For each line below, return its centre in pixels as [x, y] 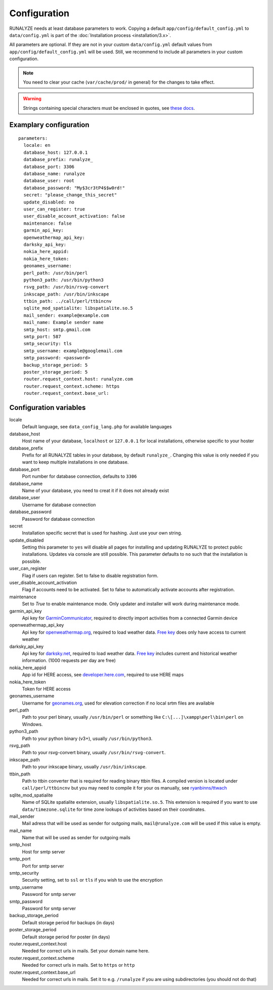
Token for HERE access [46, 689]
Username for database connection [59, 505]
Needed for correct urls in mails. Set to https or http [78, 965]
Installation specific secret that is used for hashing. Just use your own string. [102, 533]
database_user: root [49, 181]
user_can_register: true [54, 209]
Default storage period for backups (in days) [68, 922]
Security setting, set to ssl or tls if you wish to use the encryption [92, 880]
